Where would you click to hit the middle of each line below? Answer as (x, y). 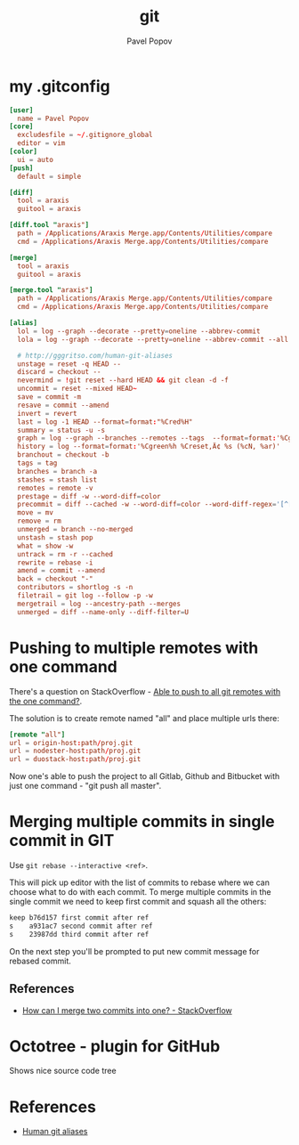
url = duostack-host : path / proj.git (75, 759)
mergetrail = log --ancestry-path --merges (99, 604)
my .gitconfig (60, 86)
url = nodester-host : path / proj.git (75, 751)
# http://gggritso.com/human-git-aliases (95, 355)
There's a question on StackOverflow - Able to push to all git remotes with (145, 691)
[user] (21, 110)
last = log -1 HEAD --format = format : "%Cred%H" (105, 422)
